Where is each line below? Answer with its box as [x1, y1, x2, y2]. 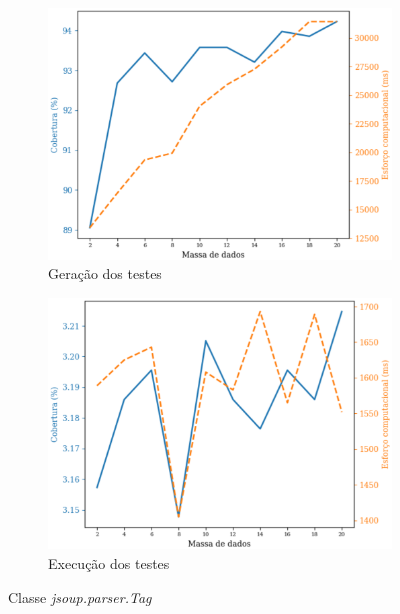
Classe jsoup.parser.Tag [8, 586, 152, 607]
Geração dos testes [48, 263, 162, 284]
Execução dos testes [48, 553, 170, 573]
